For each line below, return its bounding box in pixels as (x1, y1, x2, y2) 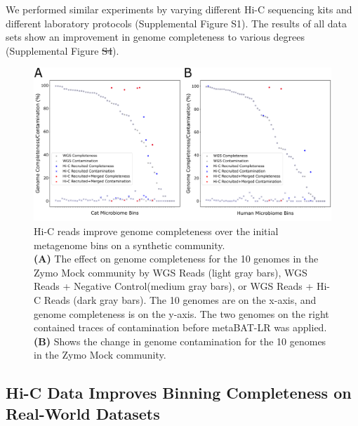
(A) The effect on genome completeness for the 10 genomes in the (34, 251, 319, 266)
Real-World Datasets (6, 402, 160, 424)
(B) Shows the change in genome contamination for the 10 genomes (34, 333, 326, 348)
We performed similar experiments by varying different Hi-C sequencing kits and (6, 2, 352, 16)
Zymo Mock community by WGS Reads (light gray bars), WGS (34, 265, 307, 279)
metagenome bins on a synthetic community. (34, 237, 225, 252)
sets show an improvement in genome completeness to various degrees (6, 29, 305, 44)
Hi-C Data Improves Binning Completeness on (6, 382, 352, 404)
